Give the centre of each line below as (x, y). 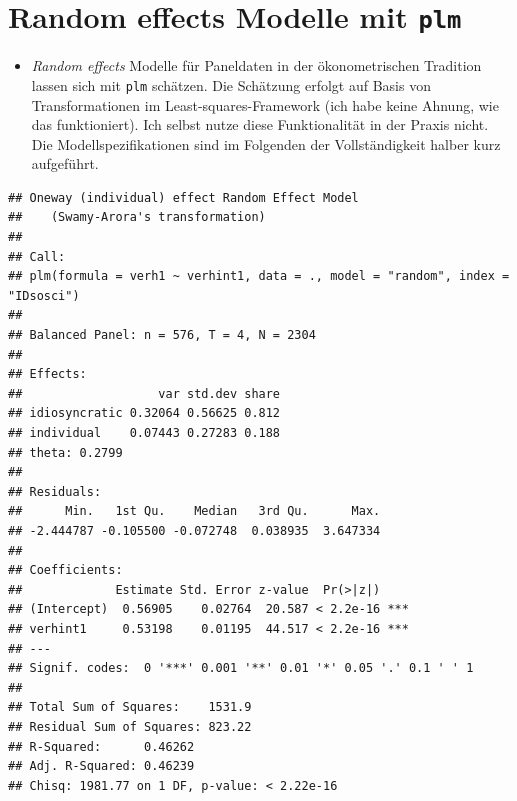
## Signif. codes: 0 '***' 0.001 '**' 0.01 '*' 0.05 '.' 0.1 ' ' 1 (241, 668)
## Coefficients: (65, 570)
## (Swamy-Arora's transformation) (137, 217)
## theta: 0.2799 (65, 452)
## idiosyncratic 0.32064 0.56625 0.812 (144, 413)
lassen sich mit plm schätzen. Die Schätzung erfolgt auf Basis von (231, 84)
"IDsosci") (44, 295)
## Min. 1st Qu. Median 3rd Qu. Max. (194, 511)
